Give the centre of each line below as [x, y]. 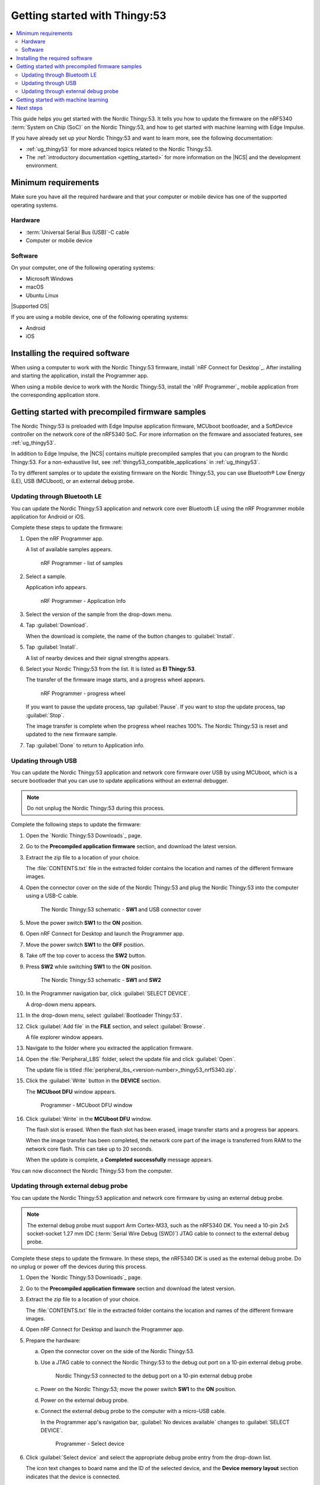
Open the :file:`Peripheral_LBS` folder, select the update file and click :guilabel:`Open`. [131, 1059]
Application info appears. [56, 587]
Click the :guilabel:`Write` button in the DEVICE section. [93, 1080]
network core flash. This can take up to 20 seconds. [89, 1149]
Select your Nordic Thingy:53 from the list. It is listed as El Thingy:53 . [111, 669]
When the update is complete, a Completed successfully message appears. [119, 1160]
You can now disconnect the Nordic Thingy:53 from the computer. [92, 1171]
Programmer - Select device [90, 1444]
